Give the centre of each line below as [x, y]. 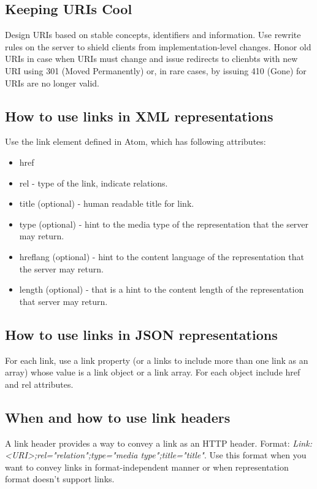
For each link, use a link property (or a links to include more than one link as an [157, 360]
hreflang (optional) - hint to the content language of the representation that [162, 256]
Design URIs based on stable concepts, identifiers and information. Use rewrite [153, 35]
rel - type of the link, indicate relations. [94, 183]
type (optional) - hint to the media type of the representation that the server [164, 224]
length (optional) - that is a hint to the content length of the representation [162, 289]
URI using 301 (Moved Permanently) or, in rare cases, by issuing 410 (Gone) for [156, 70]
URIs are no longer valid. [52, 83]
